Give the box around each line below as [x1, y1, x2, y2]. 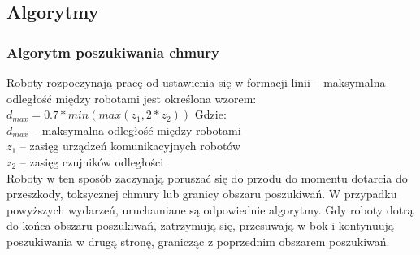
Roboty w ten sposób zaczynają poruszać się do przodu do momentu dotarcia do [6, 169, 408, 186]
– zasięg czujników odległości [19, 153, 164, 170]
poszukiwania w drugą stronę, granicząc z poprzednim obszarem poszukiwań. [6, 232, 390, 249]
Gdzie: [194, 106, 227, 123]
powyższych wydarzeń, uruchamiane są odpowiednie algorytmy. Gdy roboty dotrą [6, 201, 414, 218]
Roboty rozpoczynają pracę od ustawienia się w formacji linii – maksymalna [6, 74, 386, 90]
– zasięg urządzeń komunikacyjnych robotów [19, 137, 241, 154]
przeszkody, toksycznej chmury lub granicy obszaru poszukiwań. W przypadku [6, 185, 397, 202]
